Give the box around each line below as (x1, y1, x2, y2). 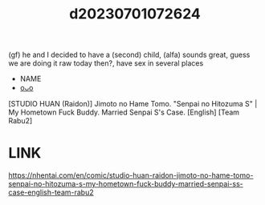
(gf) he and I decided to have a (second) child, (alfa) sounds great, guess (8, 50, 251, 60)
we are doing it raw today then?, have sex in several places (8, 58, 204, 68)
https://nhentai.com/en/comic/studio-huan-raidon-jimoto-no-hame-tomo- (8, 171, 254, 180)
